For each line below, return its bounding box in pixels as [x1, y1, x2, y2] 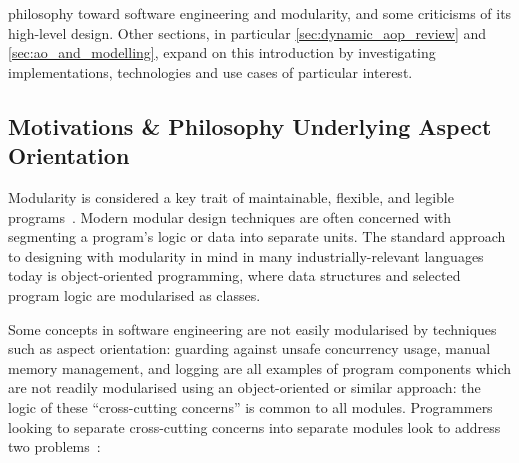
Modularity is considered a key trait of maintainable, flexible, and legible [8, 186, 454, 207]
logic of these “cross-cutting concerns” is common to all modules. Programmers [8, 396, 493, 417]
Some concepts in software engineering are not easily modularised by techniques [8, 318, 497, 339]
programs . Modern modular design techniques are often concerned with [8, 206, 452, 227]
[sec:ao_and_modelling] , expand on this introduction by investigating [8, 42, 436, 63]
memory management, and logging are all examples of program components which [8, 357, 512, 378]
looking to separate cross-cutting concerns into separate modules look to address [8, 416, 501, 437]
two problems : [8, 436, 101, 457]
